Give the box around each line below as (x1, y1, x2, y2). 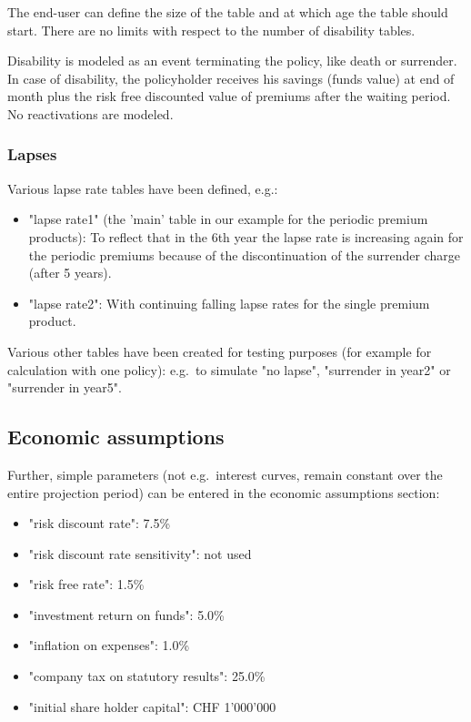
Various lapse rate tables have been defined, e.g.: (7, 178, 278, 198)
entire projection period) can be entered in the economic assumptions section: (7, 483, 440, 502)
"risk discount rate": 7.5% (28, 514, 171, 533)
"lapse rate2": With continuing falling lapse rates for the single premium (28, 293, 430, 312)
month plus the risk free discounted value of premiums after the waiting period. (7, 86, 451, 106)
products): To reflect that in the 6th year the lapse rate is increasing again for (28, 227, 464, 246)
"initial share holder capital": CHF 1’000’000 (28, 697, 276, 716)
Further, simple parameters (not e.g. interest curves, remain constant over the (7, 464, 443, 483)
